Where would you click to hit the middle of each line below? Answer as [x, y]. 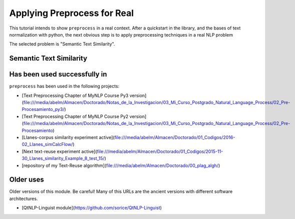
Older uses [27, 180]
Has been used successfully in [58, 74]
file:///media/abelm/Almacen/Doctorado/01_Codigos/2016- [175, 137]
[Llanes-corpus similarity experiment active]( [68, 137]
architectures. [24, 198]
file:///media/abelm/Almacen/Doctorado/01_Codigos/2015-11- [160, 151]
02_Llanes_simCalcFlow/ [47, 144]
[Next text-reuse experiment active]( [59, 151]
